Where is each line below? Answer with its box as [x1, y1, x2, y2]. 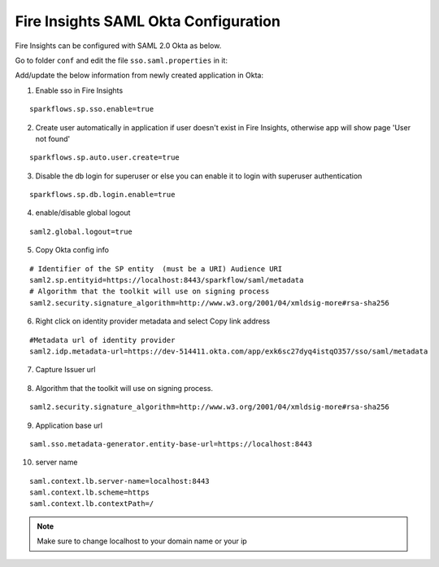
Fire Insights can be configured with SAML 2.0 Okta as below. [15, 41, 222, 51]
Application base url [35, 420, 103, 430]
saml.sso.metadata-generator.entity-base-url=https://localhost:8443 [29, 439, 313, 448]
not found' [35, 134, 71, 143]
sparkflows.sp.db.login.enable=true [29, 190, 176, 200]
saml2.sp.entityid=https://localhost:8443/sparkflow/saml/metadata [29, 275, 304, 285]
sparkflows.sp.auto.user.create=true [29, 153, 180, 162]
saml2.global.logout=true [29, 226, 133, 236]
